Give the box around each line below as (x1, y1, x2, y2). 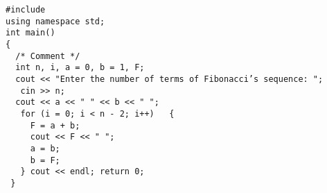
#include (6, 5, 46, 15)
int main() (6, 28, 55, 38)
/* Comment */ (15, 51, 80, 61)
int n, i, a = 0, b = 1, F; (15, 62, 145, 73)
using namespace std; (6, 16, 105, 26)
